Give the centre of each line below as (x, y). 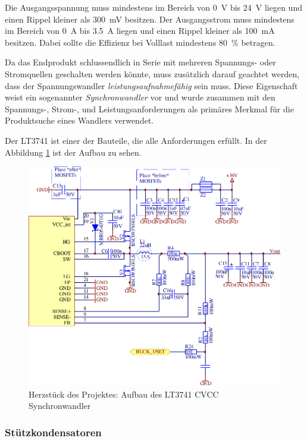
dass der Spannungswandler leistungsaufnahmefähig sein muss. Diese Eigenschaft (151, 85)
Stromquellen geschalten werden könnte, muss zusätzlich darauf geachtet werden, (152, 73)
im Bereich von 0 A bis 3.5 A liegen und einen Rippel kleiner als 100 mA (140, 31)
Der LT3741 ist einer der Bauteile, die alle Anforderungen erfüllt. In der (136, 140)
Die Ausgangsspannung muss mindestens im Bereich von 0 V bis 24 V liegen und (153, 7)
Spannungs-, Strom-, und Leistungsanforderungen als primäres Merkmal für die (149, 108)
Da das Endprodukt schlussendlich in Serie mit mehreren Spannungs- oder (140, 62)
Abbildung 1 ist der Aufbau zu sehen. (73, 152)
